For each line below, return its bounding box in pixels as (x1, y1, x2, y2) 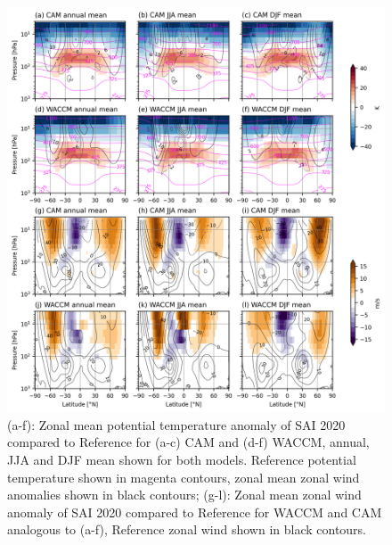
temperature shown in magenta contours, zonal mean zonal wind (7, 467, 360, 486)
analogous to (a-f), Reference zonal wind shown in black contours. (7, 520, 367, 539)
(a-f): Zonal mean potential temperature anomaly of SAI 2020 (7, 415, 346, 434)
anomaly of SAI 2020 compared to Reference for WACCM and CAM (7, 502, 382, 521)
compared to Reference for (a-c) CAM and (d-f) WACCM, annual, (7, 433, 370, 451)
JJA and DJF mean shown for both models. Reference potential (7, 450, 356, 468)
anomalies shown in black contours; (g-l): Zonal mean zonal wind (7, 485, 362, 504)
